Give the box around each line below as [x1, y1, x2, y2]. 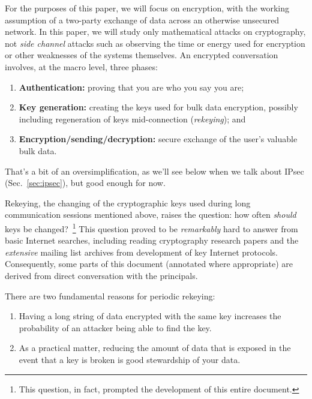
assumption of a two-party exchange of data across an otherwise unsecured [5, 13, 280, 26]
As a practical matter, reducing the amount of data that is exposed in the [19, 341, 291, 354]
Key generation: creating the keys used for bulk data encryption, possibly [19, 101, 298, 113]
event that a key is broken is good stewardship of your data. [19, 353, 241, 365]
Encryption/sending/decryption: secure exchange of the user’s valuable [19, 133, 298, 145]
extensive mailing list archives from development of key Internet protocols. [5, 245, 278, 258]
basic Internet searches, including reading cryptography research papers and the [5, 234, 299, 247]
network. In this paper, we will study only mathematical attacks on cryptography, [5, 25, 306, 38]
